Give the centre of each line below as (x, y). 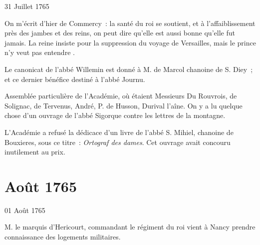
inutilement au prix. (35, 152)
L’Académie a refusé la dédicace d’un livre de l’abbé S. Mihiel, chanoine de (119, 132)
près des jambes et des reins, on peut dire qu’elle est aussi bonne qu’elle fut (120, 33)
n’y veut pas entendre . (40, 52)
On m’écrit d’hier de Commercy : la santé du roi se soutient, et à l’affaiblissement (130, 23)
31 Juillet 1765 (27, 6)
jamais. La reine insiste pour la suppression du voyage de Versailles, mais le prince (130, 42)
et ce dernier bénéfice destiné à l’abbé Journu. (75, 79)
